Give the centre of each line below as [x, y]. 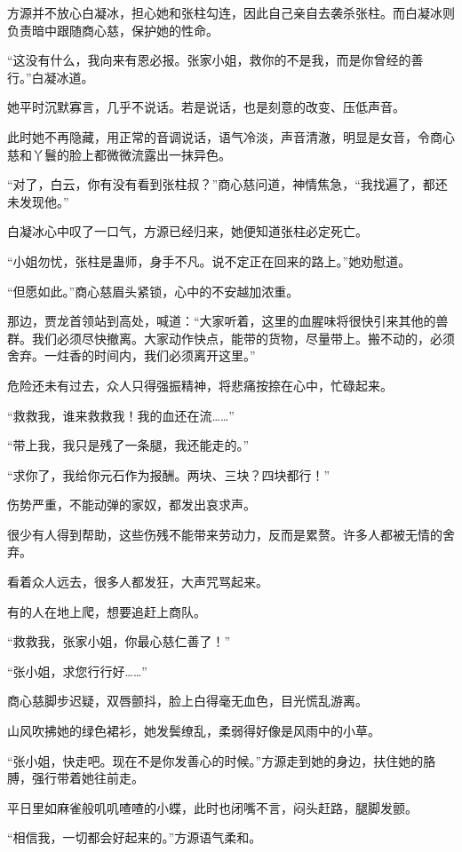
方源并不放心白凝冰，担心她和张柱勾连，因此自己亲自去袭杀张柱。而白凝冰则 [231, 12]
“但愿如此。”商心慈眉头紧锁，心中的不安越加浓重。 [153, 291]
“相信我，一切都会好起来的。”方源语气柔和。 [135, 837]
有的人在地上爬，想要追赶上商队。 [107, 611]
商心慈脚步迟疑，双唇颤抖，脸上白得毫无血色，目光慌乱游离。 [187, 701]
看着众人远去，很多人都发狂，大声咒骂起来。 [138, 582]
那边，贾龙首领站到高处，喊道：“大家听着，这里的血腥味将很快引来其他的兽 [228, 321]
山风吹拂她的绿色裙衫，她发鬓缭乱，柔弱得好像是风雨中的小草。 [194, 731]
